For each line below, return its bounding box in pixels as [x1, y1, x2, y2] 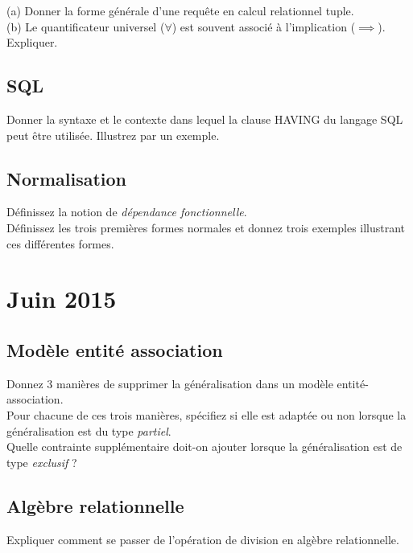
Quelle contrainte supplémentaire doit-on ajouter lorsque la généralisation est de [6, 438, 403, 455]
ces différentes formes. [6, 235, 114, 252]
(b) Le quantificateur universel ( [6, 18, 165, 35]
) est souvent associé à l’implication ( [171, 18, 356, 35]
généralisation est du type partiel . [6, 422, 171, 439]
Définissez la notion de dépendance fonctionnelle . [6, 203, 247, 220]
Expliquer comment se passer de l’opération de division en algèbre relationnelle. [6, 530, 399, 547]
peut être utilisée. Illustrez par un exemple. [6, 126, 220, 143]
